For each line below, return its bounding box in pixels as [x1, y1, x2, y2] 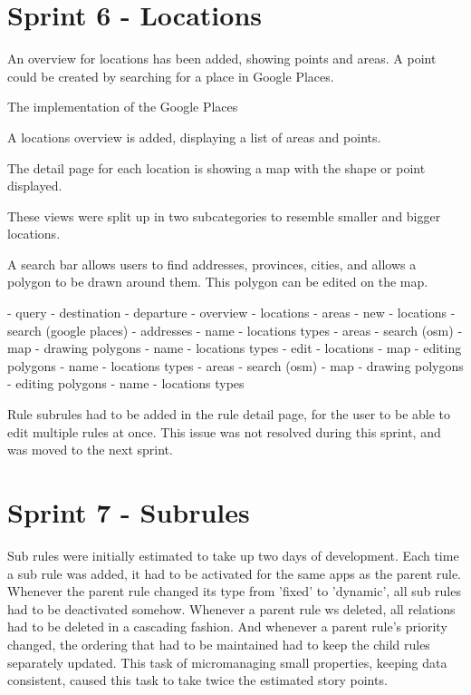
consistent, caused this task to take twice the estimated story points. [7, 671, 388, 690]
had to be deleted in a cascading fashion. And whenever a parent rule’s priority [7, 617, 447, 636]
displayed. [7, 176, 62, 195]
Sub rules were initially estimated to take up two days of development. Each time [7, 545, 459, 564]
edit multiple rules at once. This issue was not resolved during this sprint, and [7, 422, 441, 441]
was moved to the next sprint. [7, 440, 173, 459]
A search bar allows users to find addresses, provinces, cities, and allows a [7, 254, 417, 273]
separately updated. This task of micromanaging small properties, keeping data [7, 652, 447, 671]
